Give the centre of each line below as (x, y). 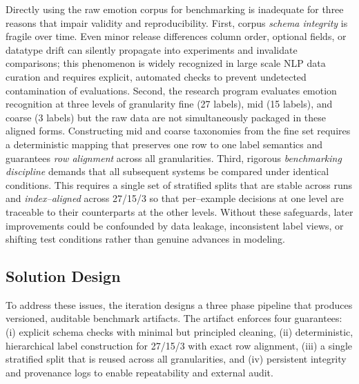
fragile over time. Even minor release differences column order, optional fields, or (176, 36)
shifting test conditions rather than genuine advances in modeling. (145, 239)
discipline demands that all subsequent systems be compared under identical (167, 171)
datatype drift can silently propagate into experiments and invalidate (152, 49)
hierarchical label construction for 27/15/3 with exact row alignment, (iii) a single (179, 345)
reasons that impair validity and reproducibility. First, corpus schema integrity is (177, 22)
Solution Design (63, 276)
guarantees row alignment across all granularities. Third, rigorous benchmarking (174, 158)
